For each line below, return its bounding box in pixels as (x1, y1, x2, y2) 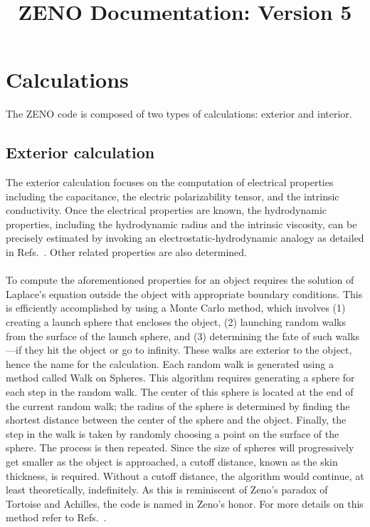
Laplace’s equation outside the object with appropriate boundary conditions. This (6, 286, 363, 301)
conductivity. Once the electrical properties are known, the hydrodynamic (6, 203, 327, 218)
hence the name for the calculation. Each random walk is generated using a (6, 356, 334, 371)
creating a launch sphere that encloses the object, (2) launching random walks (6, 314, 346, 329)
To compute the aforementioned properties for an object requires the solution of (6, 272, 354, 287)
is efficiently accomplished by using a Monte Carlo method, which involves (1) (6, 300, 346, 315)
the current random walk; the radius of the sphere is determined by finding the (6, 398, 350, 413)
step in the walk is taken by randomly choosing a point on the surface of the (6, 426, 339, 441)
